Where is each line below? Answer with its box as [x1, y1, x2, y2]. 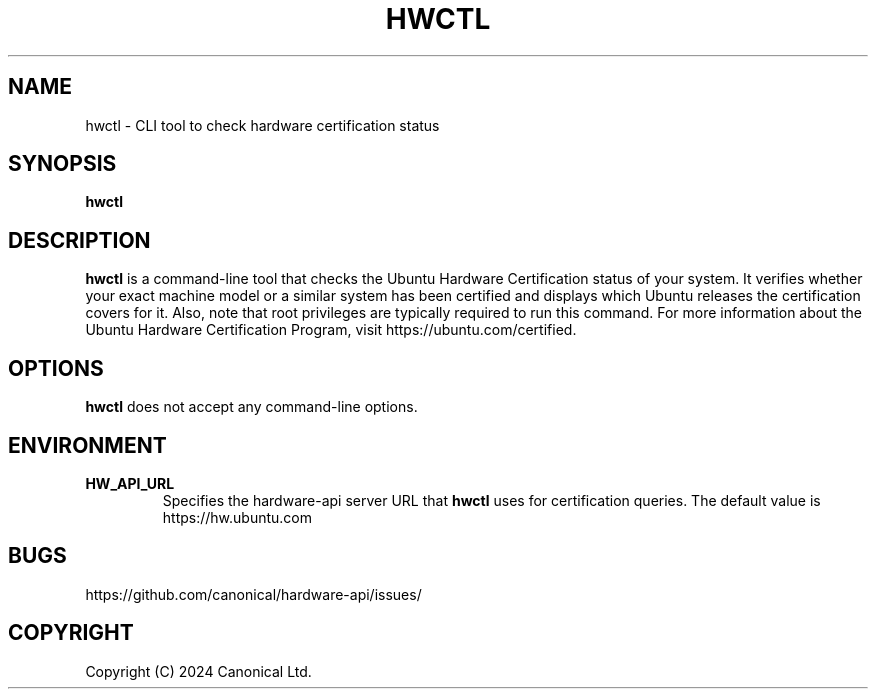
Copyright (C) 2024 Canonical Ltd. [85, 662, 312, 680]
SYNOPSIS [8, 151, 117, 177]
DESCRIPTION [8, 227, 151, 253]
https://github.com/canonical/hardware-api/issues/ [85, 585, 422, 603]
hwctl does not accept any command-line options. [85, 398, 418, 416]
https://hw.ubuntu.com [162, 508, 313, 526]
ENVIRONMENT [8, 432, 167, 458]
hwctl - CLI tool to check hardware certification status [85, 116, 440, 134]
